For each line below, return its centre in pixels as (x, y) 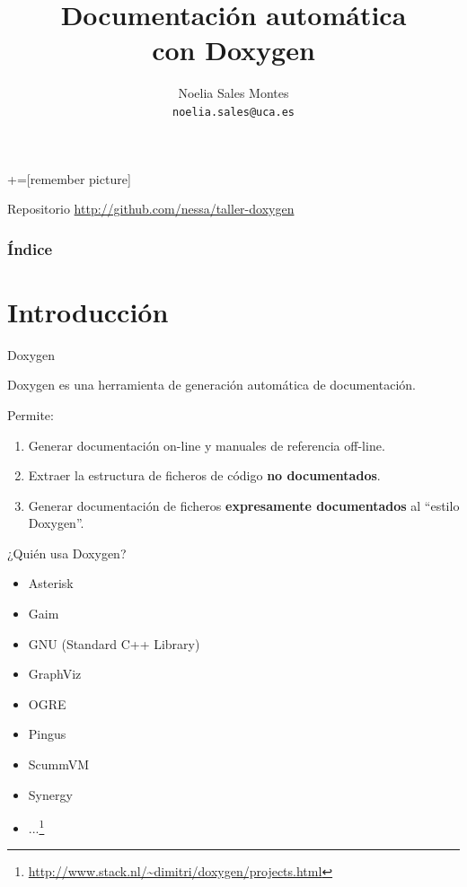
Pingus (47, 734)
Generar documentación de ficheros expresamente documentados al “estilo (244, 505)
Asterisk (51, 583)
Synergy (50, 794)
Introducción (88, 311)
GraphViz (55, 674)
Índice (30, 248)
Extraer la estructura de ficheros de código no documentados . (204, 475)
